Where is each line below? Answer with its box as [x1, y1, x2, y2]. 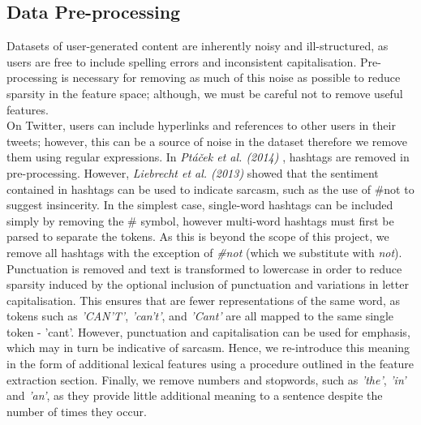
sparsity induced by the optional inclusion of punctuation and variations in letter [6, 276, 409, 293]
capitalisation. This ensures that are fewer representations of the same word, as [6, 291, 400, 308]
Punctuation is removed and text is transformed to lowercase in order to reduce [6, 260, 402, 277]
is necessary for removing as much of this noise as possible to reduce [61, 69, 401, 86]
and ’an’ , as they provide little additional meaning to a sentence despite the [6, 387, 383, 404]
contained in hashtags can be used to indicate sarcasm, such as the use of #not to [6, 180, 415, 197]
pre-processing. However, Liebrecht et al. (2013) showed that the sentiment [6, 164, 379, 181]
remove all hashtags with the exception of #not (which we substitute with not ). [6, 243, 402, 260]
